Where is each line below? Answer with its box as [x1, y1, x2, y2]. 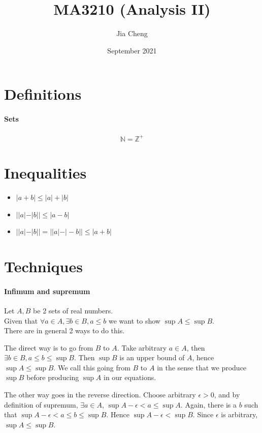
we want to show [108, 315, 160, 326]
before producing [26, 372, 79, 383]
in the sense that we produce [157, 362, 247, 372]
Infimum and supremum [4, 285, 90, 296]
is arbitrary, [221, 409, 258, 420]
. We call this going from [53, 362, 130, 372]
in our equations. [103, 372, 156, 383]
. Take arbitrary [117, 342, 167, 353]
